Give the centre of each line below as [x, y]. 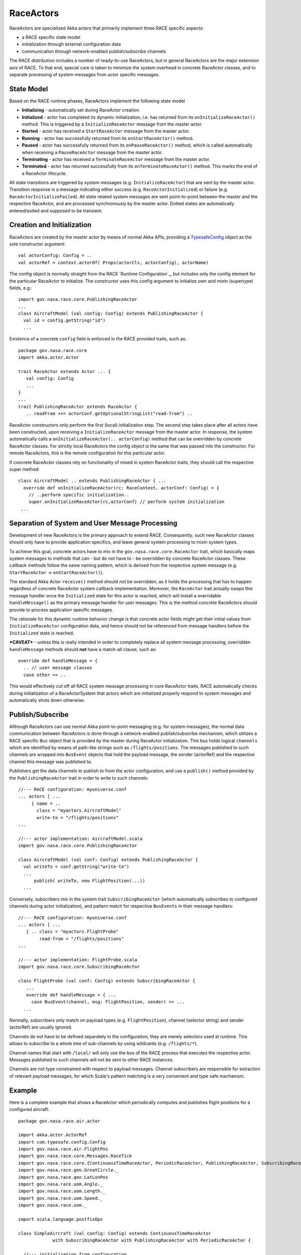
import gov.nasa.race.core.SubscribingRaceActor [79, 967]
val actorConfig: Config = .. [55, 256]
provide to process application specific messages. [61, 609]
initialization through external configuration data [71, 44]
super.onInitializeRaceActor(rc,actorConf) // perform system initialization [126, 502]
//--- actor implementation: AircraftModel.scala [81, 839]
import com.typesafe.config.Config [62, 1142]
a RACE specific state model [51, 37]
